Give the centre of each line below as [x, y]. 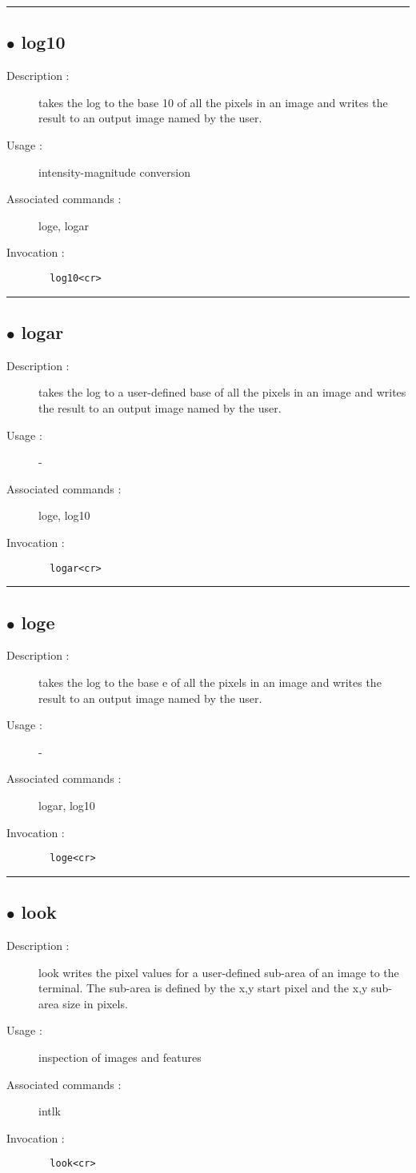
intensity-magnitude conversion [114, 172]
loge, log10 [64, 515]
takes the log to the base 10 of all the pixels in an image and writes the [213, 102]
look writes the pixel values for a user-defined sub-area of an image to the [219, 972]
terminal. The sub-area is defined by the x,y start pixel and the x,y [203, 988]
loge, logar [64, 225]
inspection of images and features [120, 1057]
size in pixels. [95, 1003]
